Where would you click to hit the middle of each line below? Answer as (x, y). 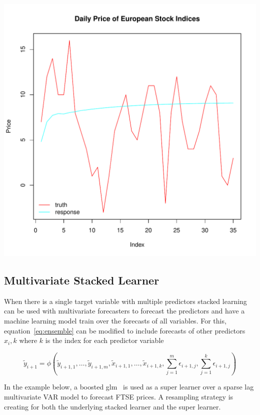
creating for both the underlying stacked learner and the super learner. (112, 406)
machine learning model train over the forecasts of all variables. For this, (115, 320)
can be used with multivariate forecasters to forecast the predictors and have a (124, 311)
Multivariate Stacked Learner (82, 280)
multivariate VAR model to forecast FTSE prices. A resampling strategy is (119, 397)
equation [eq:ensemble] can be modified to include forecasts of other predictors (125, 330)
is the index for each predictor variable (104, 340)
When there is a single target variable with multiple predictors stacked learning (125, 301)
